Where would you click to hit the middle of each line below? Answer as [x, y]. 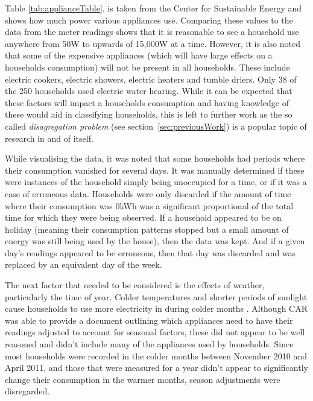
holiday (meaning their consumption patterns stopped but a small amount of [147, 229]
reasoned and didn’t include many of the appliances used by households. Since [149, 344]
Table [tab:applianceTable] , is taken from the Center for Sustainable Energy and [153, 8]
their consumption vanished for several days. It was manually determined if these [155, 170]
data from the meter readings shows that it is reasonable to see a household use [152, 32]
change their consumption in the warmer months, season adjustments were [143, 379]
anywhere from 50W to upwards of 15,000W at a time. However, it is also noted [153, 43]
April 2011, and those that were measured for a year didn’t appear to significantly [156, 368]
